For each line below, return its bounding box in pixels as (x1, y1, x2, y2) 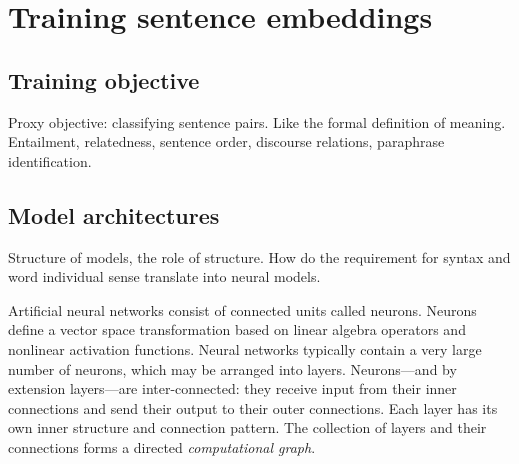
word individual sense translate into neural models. (8, 266, 321, 287)
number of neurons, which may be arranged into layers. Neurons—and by (8, 358, 457, 379)
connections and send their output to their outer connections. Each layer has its (8, 397, 498, 418)
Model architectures (8, 199, 220, 230)
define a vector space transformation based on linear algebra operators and (8, 319, 466, 340)
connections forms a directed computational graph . (8, 436, 316, 457)
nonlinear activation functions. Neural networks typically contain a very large (8, 338, 482, 359)
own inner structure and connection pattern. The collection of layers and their (8, 417, 487, 438)
